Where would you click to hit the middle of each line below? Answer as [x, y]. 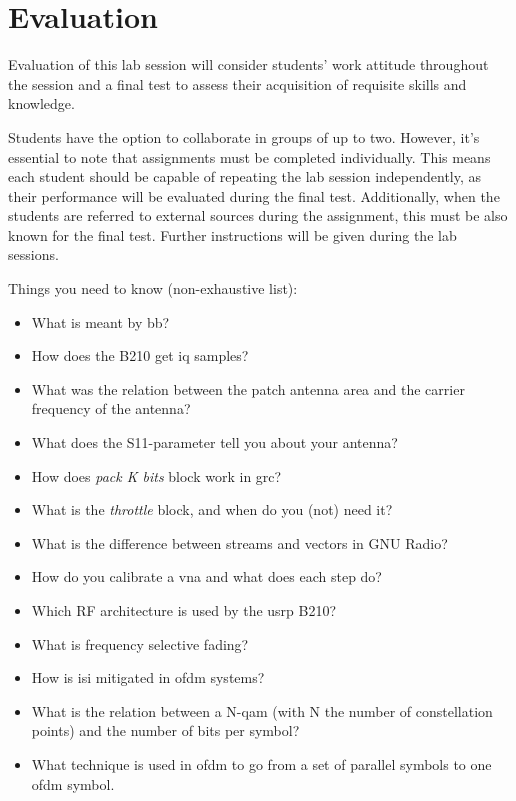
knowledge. [41, 103]
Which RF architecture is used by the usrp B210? [184, 610]
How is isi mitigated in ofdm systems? [148, 677]
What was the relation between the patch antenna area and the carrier [248, 388]
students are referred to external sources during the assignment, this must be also [258, 215]
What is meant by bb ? [100, 321]
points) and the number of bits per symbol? [165, 730]
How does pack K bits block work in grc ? [156, 475]
